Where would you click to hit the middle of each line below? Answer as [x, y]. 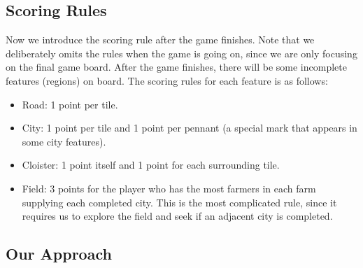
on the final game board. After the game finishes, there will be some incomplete [176, 67]
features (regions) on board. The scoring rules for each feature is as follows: [167, 80]
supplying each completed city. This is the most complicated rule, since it [179, 202]
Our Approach [59, 254]
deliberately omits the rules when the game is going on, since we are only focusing [181, 53]
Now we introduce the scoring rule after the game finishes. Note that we [160, 40]
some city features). [64, 141]
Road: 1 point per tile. [70, 104]
